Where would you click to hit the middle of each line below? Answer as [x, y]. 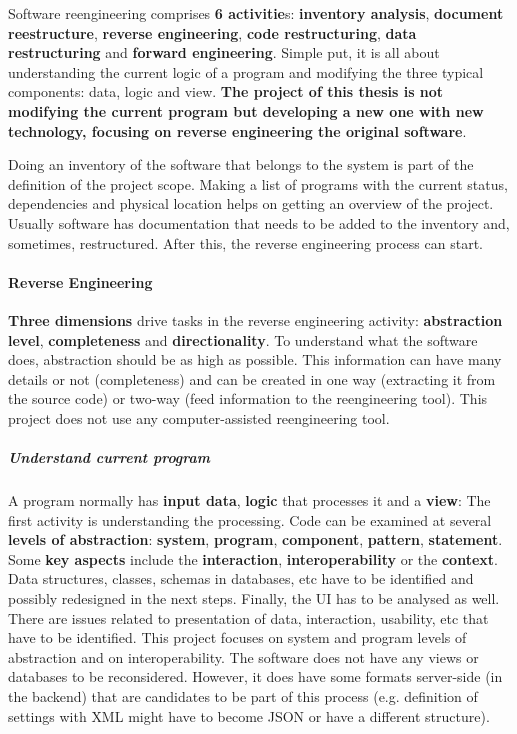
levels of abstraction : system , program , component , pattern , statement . [255, 539]
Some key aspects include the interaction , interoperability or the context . [253, 558]
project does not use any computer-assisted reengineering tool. [199, 417]
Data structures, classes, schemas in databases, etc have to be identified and [241, 578]
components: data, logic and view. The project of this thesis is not [226, 91]
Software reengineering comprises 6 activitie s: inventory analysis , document [256, 13]
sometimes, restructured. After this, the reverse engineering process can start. [245, 242]
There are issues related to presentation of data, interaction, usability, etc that [248, 617]
